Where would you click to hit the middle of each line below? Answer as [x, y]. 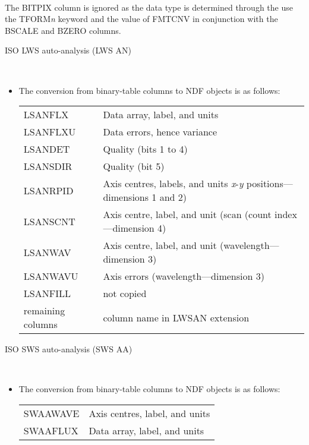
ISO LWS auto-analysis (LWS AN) [68, 50]
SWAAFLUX [51, 430]
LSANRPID [48, 190]
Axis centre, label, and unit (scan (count [187, 214]
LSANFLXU [50, 132]
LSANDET [47, 149]
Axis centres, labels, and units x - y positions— [198, 184]
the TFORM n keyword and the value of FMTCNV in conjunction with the [141, 19]
